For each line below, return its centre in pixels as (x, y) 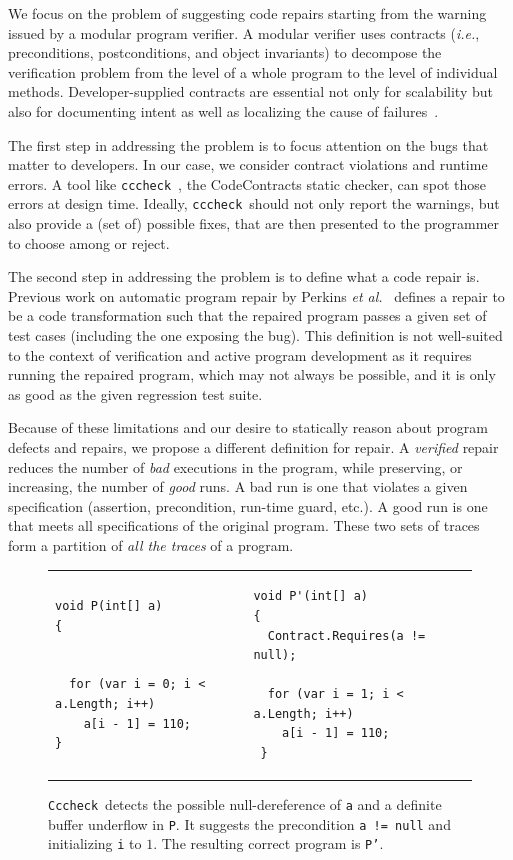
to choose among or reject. (89, 242)
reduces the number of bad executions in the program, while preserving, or (235, 466)
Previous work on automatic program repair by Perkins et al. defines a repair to (256, 295)
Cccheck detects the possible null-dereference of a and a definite (245, 804)
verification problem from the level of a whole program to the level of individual (253, 71)
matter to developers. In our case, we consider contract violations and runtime (248, 164)
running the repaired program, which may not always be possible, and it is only (252, 374)
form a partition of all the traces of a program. (151, 544)
